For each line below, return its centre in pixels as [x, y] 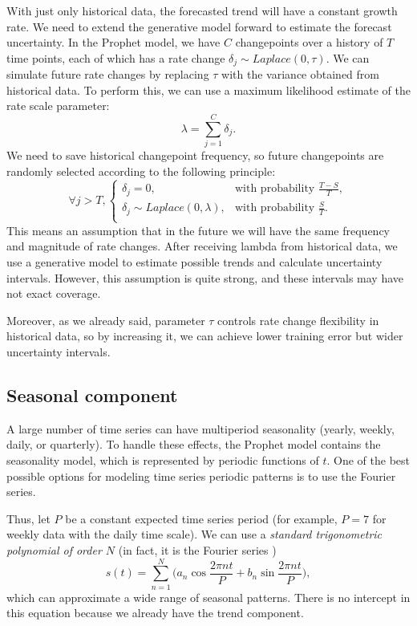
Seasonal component [92, 395]
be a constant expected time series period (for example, [201, 518]
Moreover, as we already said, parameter [106, 320]
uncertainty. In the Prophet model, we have [113, 42]
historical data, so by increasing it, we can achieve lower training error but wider [205, 336]
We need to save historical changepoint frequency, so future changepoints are [195, 155]
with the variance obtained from [300, 74]
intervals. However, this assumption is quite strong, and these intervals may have [205, 277]
